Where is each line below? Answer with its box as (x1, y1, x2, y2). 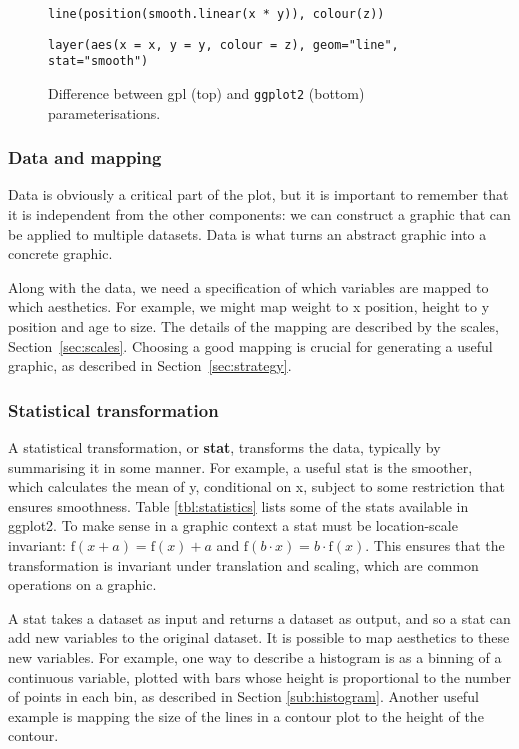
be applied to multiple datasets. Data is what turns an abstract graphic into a (8, 223, 487, 244)
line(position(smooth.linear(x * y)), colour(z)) (48, 7, 385, 21)
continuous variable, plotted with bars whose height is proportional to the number (8, 666, 511, 687)
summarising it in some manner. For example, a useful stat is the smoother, (8, 456, 473, 477)
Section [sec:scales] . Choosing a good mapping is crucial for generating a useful (8, 335, 493, 356)
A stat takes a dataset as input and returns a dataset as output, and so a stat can (8, 607, 511, 628)
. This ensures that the (365, 534, 505, 555)
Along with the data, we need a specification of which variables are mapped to (8, 276, 489, 297)
